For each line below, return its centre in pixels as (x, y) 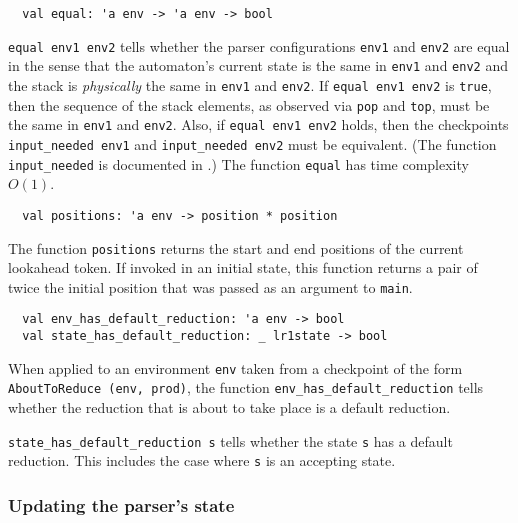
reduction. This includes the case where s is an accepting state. (202, 460)
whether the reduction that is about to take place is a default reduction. (229, 407)
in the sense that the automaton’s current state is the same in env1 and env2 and (258, 65)
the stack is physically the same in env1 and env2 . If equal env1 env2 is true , (250, 84)
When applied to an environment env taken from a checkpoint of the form (235, 367)
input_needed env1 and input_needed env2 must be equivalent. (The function (252, 143)
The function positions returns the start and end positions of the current (236, 247)
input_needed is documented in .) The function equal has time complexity (238, 163)
